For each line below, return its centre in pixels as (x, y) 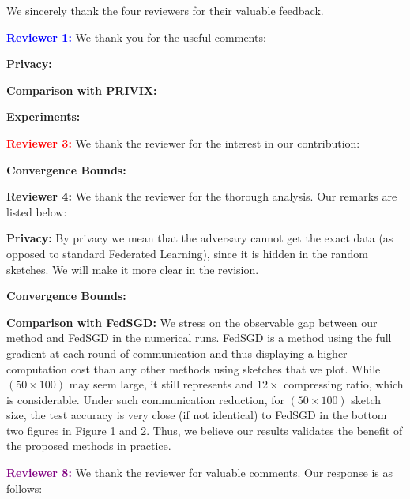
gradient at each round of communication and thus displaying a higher (177, 353)
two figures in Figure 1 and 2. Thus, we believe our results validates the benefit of (205, 430)
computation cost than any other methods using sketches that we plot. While (194, 368)
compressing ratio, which (344, 384)
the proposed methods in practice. (89, 446)
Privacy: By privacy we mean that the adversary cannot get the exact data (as (200, 238)
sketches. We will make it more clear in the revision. (133, 269)
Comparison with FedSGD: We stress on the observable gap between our (192, 322)
